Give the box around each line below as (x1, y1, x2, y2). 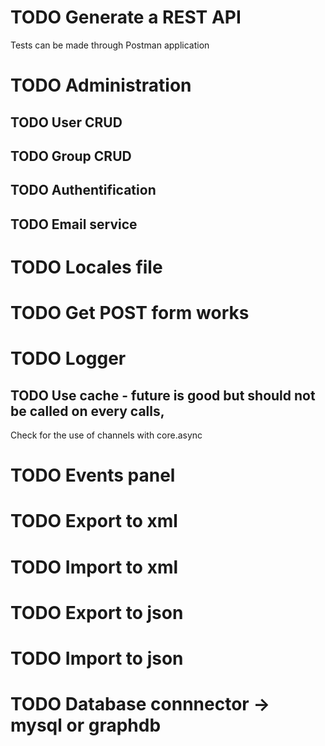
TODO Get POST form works (10, 302, 250, 325)
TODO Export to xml (10, 510, 178, 533)
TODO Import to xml (10, 556, 179, 578)
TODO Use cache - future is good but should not (10, 387, 316, 404)
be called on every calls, (10, 402, 165, 420)
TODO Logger (10, 347, 127, 370)
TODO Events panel (10, 464, 176, 487)
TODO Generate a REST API (10, 6, 242, 29)
